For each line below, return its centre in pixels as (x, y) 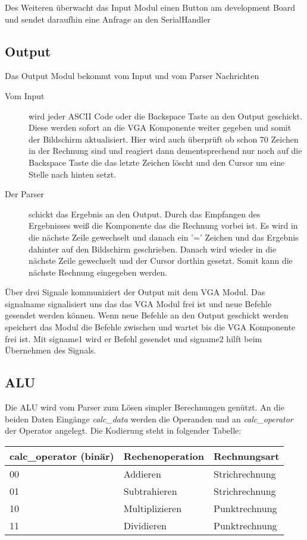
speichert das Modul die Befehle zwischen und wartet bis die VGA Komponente (150, 327)
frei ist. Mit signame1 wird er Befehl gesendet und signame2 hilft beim (134, 338)
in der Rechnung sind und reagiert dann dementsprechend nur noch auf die (165, 151)
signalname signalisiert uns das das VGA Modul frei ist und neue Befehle (138, 303)
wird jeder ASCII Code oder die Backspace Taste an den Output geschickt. (166, 116)
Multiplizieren (153, 508)
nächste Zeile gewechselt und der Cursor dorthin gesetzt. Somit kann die (161, 260)
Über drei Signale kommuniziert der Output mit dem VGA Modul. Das (135, 292)
